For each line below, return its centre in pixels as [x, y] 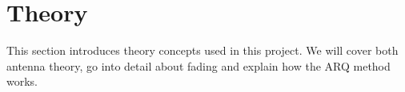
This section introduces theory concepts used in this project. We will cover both [202, 50]
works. [22, 81]
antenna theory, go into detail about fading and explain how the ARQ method [198, 65]
